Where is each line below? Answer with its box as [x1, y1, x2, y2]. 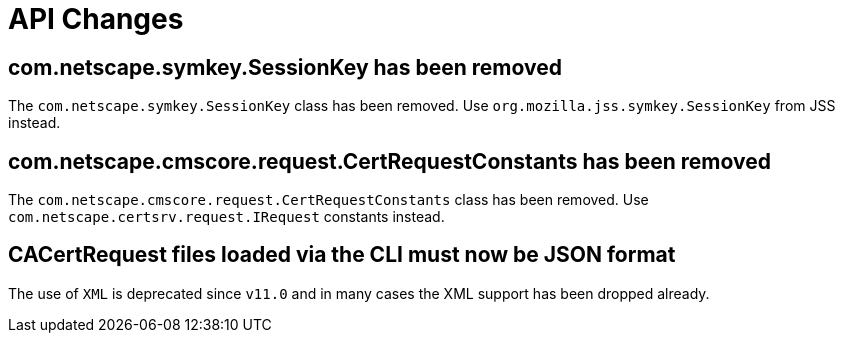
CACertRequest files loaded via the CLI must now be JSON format [8, 242, 676, 268]
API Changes [8, 2, 184, 36]
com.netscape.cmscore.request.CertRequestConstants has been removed [8, 148, 771, 174]
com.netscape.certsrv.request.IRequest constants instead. [8, 208, 445, 226]
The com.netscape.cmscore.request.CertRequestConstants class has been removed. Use [8, 191, 649, 209]
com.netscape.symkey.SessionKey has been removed [8, 54, 562, 80]
